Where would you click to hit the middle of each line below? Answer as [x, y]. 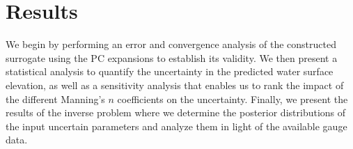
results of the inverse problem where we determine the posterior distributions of [176, 112]
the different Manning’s [55, 99]
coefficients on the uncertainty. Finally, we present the [233, 99]
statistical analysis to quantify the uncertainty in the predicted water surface [170, 71]
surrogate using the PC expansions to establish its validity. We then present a [172, 57]
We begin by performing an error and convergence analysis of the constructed [171, 44]
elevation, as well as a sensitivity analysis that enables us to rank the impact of [175, 85]
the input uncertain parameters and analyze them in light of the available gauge [176, 126]
